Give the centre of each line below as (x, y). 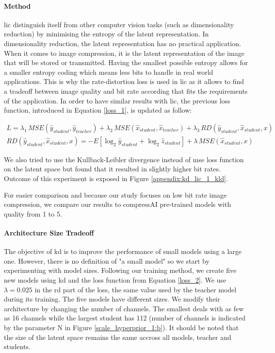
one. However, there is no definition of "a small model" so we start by (107, 261)
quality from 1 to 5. (33, 213)
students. (17, 346)
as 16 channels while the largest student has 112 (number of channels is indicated (125, 318)
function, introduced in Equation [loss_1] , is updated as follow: (98, 110)
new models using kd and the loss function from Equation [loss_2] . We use (115, 279)
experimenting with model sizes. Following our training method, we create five (120, 270)
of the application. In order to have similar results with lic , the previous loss (117, 100)
